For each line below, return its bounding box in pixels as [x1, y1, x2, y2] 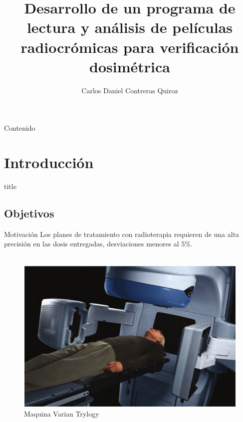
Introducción [4, 152, 94, 173]
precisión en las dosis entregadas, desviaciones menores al [4, 238, 179, 249]
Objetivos [4, 205, 54, 220]
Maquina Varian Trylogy [24, 409, 99, 419]
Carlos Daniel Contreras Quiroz [81, 85, 178, 95]
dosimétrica [89, 56, 170, 76]
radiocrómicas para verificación [20, 36, 239, 57]
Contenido [4, 123, 35, 133]
